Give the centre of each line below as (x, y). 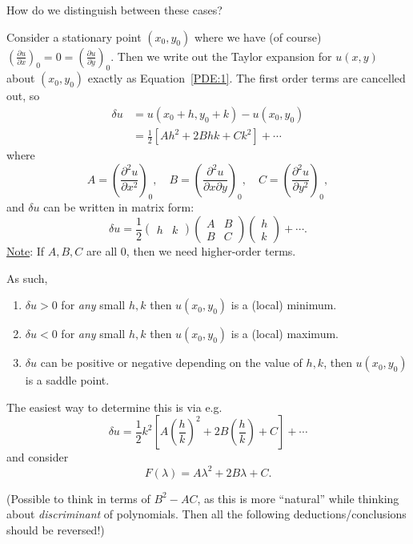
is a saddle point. (67, 380)
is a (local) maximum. (285, 334)
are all (102, 251)
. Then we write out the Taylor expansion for (221, 56)
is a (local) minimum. (284, 305)
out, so (23, 96)
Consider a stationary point (74, 36)
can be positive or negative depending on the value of (171, 363)
